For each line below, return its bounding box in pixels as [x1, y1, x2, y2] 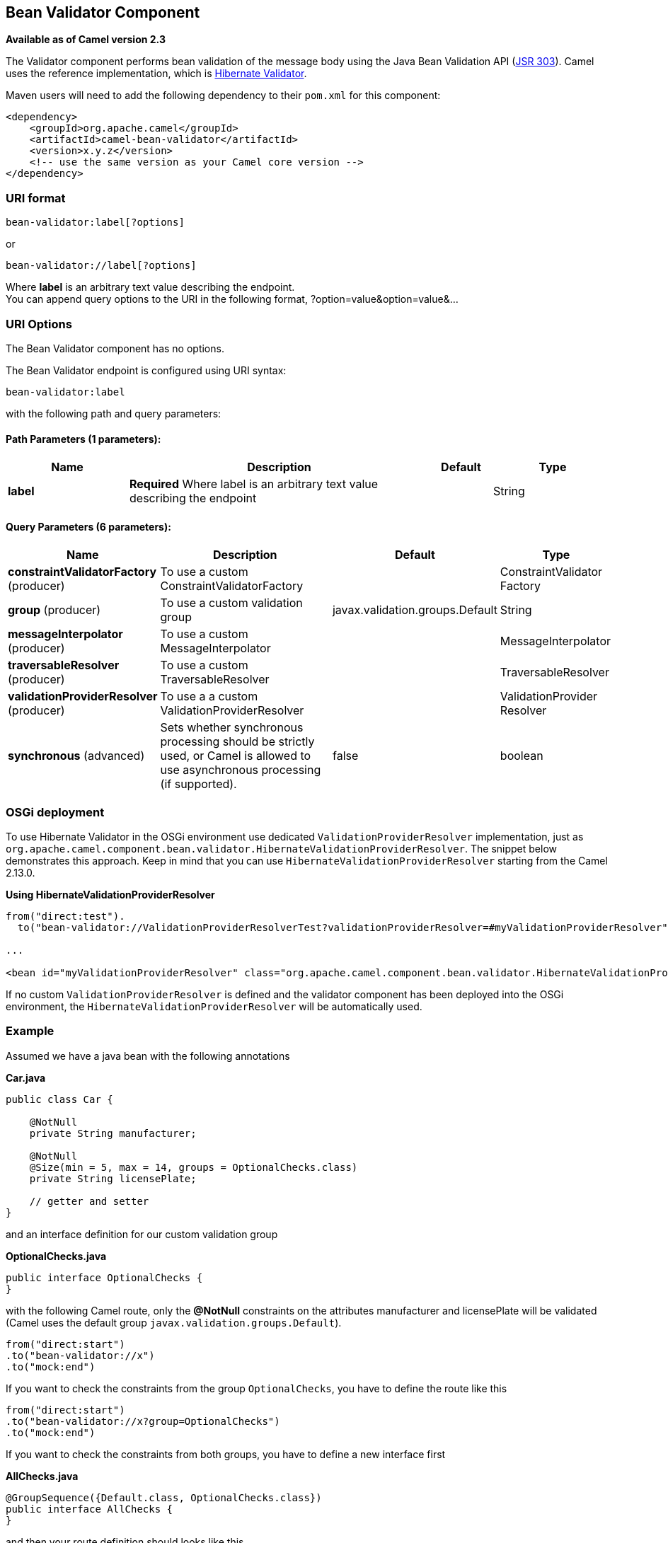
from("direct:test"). [6, 911, 125, 923]
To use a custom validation [160, 596, 303, 611]
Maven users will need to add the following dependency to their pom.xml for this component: [6, 89, 441, 102]
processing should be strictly [160, 734, 315, 749]
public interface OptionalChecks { [6, 1271, 203, 1283]
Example [6, 1024, 54, 1039]
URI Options [6, 316, 72, 331]
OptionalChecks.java [6, 1249, 107, 1262]
